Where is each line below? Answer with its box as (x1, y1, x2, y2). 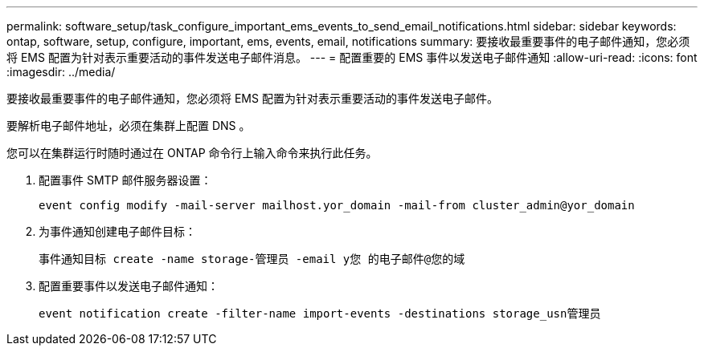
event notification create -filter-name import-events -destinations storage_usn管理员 (39, 307, 601, 320)
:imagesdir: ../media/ (6, 65, 116, 79)
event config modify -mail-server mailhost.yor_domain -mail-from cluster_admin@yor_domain (39, 199, 635, 212)
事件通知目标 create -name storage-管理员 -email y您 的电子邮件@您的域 (39, 253, 465, 265)
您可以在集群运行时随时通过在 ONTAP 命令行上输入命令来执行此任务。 (6, 146, 378, 160)
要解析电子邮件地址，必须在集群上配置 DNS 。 (6, 119, 251, 132)
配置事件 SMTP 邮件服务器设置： (39, 173, 212, 187)
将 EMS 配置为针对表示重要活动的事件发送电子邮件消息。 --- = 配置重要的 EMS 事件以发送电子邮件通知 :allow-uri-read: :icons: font (6, 51, 698, 64)
